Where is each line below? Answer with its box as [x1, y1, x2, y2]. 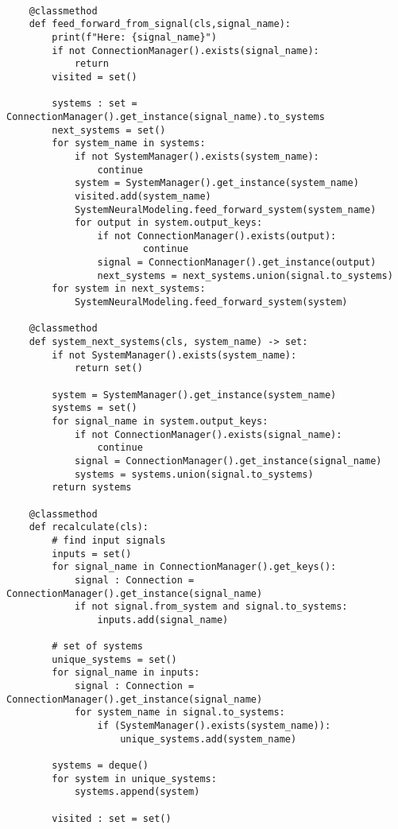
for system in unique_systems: [52, 773, 217, 784]
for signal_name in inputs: [52, 667, 200, 679]
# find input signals [52, 534, 166, 546]
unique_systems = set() [52, 653, 177, 665]
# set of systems [52, 641, 143, 653]
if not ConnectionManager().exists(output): [97, 230, 337, 242]
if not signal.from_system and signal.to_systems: [74, 601, 348, 613]
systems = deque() [52, 760, 149, 772]
